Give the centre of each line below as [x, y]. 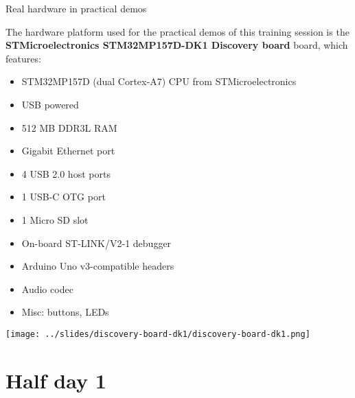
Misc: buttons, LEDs [65, 312]
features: [23, 58]
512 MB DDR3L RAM [69, 127]
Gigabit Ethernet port [68, 151]
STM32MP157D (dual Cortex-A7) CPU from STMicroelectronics [159, 81]
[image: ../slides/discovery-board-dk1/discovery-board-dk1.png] [158, 334]
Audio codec [47, 289]
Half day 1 [56, 380]
